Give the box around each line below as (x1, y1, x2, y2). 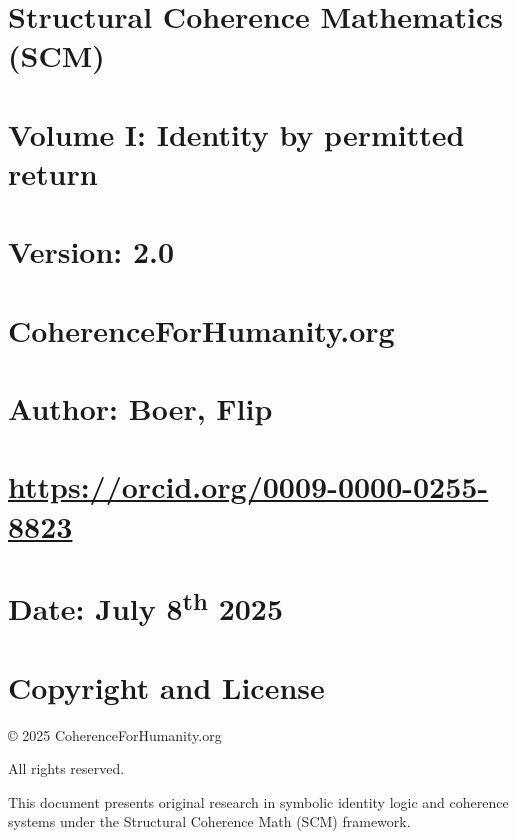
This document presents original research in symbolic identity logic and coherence (8, 791, 509, 812)
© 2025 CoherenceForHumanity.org (8, 724, 222, 745)
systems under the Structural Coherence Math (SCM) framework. (8, 811, 411, 832)
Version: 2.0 (8, 231, 175, 272)
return (8, 152, 98, 193)
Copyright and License (8, 666, 325, 707)
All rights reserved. (8, 758, 125, 779)
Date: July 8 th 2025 (8, 584, 284, 629)
